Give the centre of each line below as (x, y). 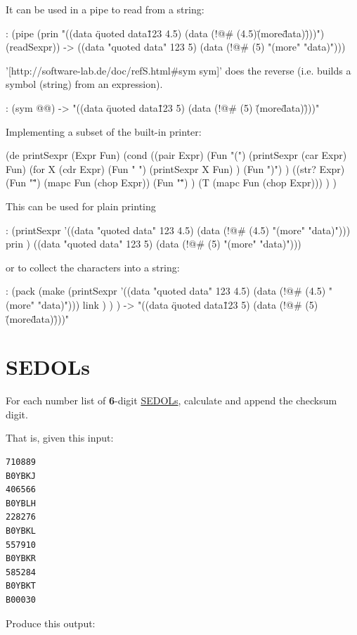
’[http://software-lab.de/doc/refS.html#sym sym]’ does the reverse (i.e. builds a (178, 70)
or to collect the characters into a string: (93, 267)
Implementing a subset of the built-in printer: (104, 131)
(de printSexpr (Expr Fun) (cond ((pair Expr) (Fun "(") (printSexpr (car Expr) (176, 155)
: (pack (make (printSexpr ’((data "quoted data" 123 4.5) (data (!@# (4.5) (166, 291)
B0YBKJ (21, 476)
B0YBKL (21, 531)
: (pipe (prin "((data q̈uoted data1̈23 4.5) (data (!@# (120, 33)
